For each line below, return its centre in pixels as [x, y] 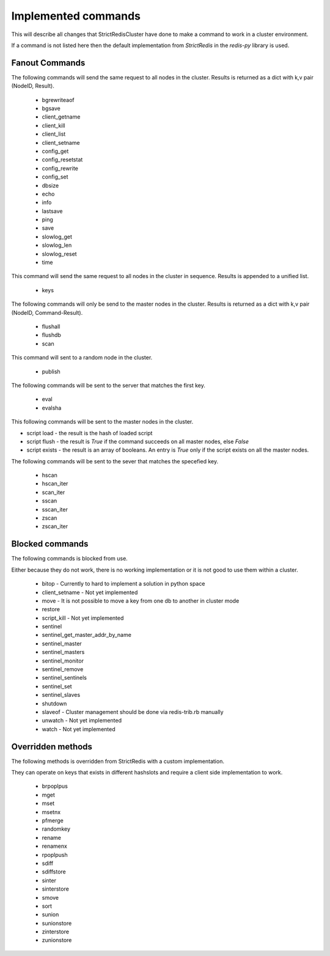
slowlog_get [57, 237]
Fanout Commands [48, 63]
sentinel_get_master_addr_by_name [86, 635]
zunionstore [57, 940]
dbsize [50, 185]
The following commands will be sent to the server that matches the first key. [108, 385]
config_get [55, 151]
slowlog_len [57, 245]
